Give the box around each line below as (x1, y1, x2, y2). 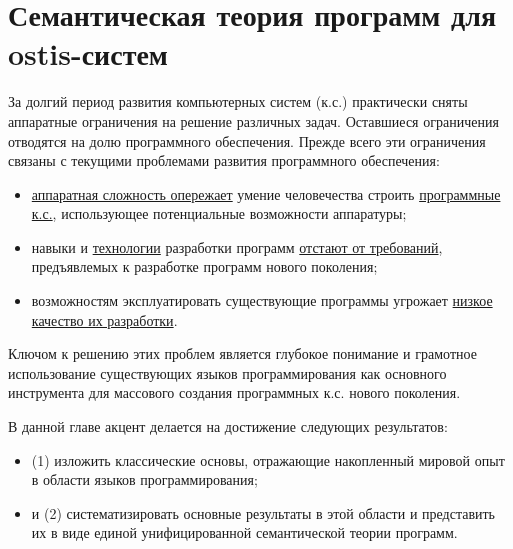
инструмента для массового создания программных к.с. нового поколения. (8, 382, 461, 403)
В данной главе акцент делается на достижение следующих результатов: (8, 416, 448, 437)
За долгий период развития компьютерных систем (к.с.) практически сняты (8, 91, 468, 112)
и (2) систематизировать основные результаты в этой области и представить (31, 502, 496, 523)
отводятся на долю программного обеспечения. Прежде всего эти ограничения (8, 130, 486, 151)
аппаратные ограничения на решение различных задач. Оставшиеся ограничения (8, 110, 499, 131)
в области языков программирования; (31, 469, 258, 490)
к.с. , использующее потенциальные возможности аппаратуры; (31, 203, 407, 224)
